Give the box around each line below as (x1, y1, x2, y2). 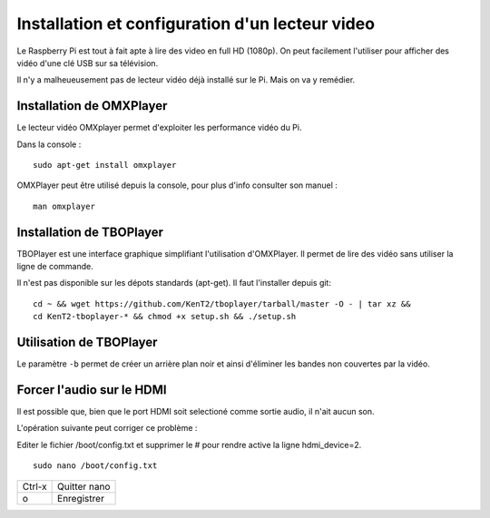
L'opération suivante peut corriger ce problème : (16, 423, 198, 434)
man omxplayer (33, 200, 95, 211)
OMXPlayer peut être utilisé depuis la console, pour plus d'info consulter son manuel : (16, 180, 338, 191)
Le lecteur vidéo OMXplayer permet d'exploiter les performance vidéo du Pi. (16, 122, 302, 133)
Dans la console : (16, 139, 82, 150)
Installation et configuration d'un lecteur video (16, 14, 376, 34)
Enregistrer (57, 492, 104, 504)
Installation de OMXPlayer (16, 98, 168, 113)
